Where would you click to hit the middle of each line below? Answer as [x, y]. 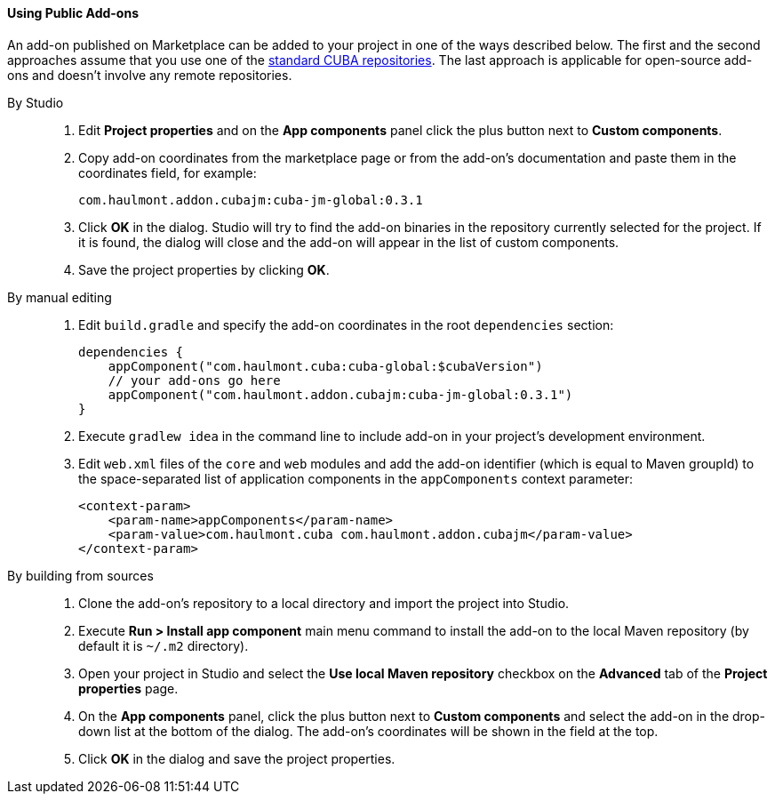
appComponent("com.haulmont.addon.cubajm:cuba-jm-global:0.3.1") [340, 394]
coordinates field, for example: [168, 172]
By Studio [36, 102]
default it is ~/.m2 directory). [164, 645]
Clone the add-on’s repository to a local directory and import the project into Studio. [324, 603]
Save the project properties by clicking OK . [204, 269]
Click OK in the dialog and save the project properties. [237, 758]
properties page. [128, 688]
